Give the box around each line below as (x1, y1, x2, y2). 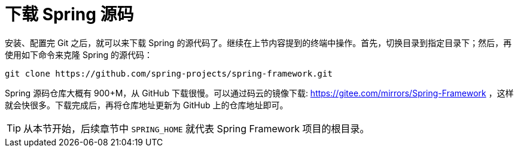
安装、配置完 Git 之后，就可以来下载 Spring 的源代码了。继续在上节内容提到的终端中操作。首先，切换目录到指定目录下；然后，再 (5, 37, 512, 48)
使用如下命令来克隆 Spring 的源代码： (5, 49, 153, 60)
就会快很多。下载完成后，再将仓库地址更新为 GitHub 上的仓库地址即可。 (5, 99, 288, 110)
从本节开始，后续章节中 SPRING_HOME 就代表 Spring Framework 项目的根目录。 (23, 122, 370, 135)
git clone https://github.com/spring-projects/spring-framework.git (5, 68, 333, 78)
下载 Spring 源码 (5, 4, 134, 25)
